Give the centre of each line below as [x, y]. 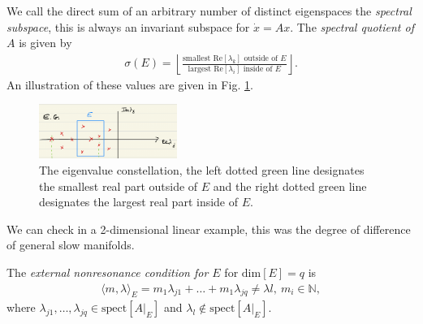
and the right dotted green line [290, 186]
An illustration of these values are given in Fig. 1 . [130, 84]
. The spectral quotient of [352, 26]
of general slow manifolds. [71, 245]
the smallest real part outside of [119, 186]
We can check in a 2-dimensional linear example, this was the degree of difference [209, 229]
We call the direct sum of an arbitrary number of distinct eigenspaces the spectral [209, 11]
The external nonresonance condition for [108, 272]
